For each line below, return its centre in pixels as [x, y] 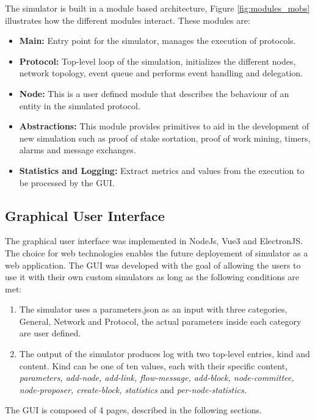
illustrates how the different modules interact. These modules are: [128, 20]
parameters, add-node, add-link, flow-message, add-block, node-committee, [157, 378]
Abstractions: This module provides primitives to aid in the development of [164, 126]
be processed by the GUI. [67, 182]
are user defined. [50, 333]
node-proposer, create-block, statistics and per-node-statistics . [133, 389]
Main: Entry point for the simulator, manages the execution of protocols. [157, 41]
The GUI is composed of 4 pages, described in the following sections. [133, 410]
